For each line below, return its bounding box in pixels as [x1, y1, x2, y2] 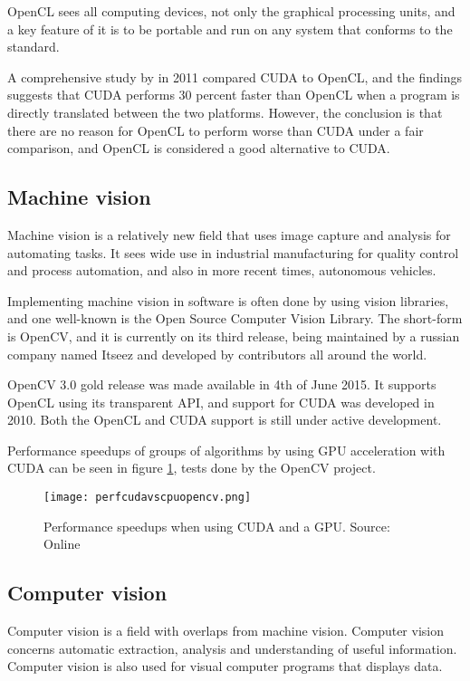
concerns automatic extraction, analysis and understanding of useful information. [7, 638, 457, 657]
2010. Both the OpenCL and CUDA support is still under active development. [7, 410, 442, 429]
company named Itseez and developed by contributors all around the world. [7, 344, 427, 363]
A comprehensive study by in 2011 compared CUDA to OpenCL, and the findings [7, 67, 462, 86]
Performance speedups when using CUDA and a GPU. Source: [43, 516, 390, 535]
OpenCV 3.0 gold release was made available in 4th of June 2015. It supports [7, 375, 436, 394]
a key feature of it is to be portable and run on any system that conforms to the [7, 19, 453, 38]
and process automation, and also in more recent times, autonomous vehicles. [7, 261, 436, 280]
